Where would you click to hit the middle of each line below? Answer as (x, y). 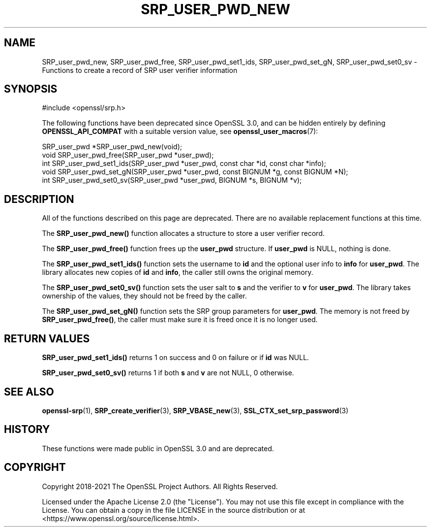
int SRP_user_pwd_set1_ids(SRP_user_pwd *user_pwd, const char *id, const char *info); (184, 164)
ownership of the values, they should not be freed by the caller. (144, 296)
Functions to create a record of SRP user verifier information (140, 70)
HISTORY (27, 430)
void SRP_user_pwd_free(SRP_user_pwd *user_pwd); (128, 155)
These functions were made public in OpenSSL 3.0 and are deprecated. (158, 448)
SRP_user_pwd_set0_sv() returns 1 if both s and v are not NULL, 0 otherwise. (168, 373)
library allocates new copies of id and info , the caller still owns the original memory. (178, 272)
